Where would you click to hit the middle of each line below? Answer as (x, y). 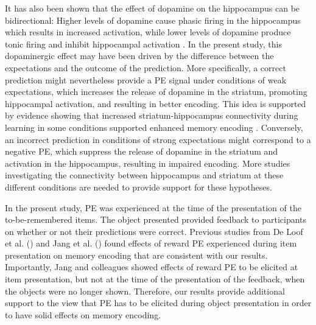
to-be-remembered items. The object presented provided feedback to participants (156, 219)
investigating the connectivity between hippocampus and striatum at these (144, 175)
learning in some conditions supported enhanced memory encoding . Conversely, (154, 127)
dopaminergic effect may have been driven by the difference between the (139, 56)
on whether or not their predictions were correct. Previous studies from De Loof (154, 231)
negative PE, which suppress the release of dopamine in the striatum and (142, 151)
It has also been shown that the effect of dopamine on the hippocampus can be (153, 8)
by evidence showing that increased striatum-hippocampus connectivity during (152, 115)
